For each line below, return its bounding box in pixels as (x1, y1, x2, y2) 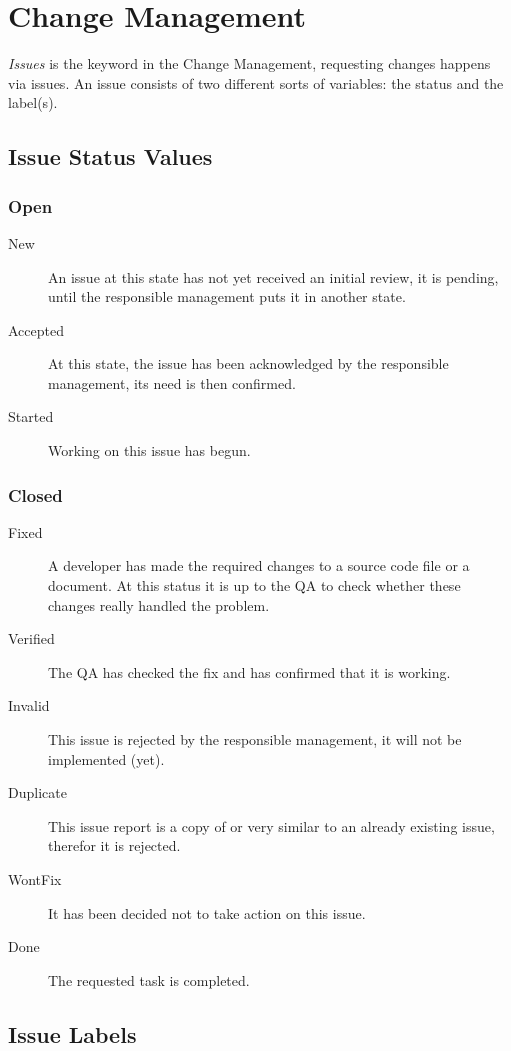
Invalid (8, 695, 50, 716)
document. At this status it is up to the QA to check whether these (48, 575, 461, 596)
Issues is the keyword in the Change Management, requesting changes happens (8, 53, 491, 74)
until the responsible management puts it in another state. (48, 286, 406, 307)
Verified (8, 628, 55, 649)
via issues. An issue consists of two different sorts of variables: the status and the (8, 72, 504, 93)
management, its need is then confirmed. (48, 372, 296, 393)
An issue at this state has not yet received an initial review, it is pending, (48, 266, 499, 287)
